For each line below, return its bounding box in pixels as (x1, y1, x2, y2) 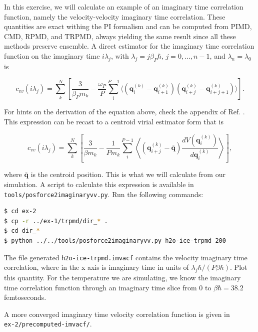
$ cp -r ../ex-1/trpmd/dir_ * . (4, 217, 108, 225)
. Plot (230, 262, 247, 272)
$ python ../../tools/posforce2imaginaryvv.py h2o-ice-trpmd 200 (4, 237, 226, 245)
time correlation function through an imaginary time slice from (4, 282, 197, 292)
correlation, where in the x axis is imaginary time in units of (4, 262, 189, 272)
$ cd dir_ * (4, 227, 40, 235)
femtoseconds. (4, 292, 46, 302)
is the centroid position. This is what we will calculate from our (30, 169, 225, 180)
